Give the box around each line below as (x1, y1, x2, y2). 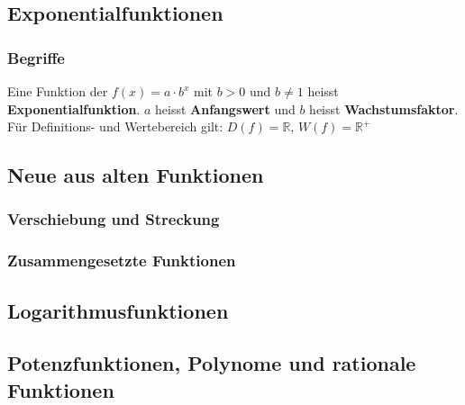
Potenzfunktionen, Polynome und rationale (7, 349, 416, 377)
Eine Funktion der (7, 82, 108, 100)
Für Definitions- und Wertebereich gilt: (7, 117, 223, 136)
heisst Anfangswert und (155, 99, 296, 118)
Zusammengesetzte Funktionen (7, 249, 236, 272)
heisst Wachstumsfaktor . (309, 99, 459, 118)
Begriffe (7, 46, 65, 68)
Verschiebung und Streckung (7, 208, 220, 230)
